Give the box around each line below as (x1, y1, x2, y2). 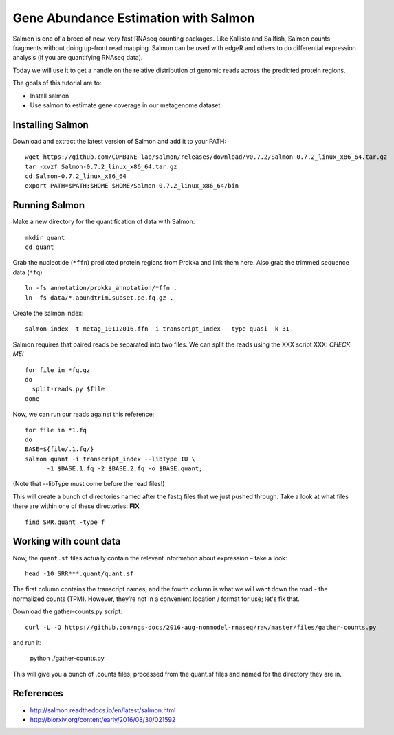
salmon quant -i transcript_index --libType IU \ (25, 454, 196, 463)
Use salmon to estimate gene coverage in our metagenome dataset (30, 100, 221, 109)
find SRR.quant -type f (25, 518, 105, 526)
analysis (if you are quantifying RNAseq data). (12, 54, 143, 62)
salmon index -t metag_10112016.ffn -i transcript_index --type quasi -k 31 (25, 325, 290, 333)
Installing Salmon (12, 119, 89, 131)
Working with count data (12, 536, 121, 547)
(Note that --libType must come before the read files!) (12, 480, 165, 488)
